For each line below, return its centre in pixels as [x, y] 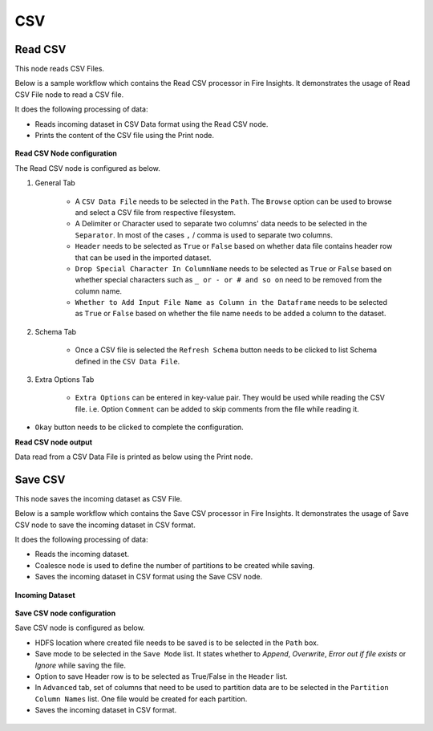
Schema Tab [55, 331]
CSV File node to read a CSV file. [69, 94]
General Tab [55, 183]
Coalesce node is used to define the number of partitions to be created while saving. [175, 565]
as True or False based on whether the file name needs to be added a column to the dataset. [231, 314]
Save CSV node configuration [65, 613]
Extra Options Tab [65, 380]
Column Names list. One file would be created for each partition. [141, 699]
